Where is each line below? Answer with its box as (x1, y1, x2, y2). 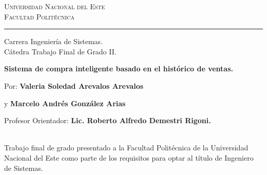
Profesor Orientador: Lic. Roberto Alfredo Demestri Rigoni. (4, 115, 211, 126)
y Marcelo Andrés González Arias (4, 98, 126, 108)
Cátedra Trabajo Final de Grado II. (4, 46, 117, 56)
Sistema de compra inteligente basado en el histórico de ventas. (4, 63, 233, 74)
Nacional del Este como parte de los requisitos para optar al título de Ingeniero (4, 152, 254, 163)
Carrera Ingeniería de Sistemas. (4, 36, 103, 47)
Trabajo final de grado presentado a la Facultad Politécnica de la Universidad (4, 142, 249, 153)
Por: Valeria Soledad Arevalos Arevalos (4, 80, 144, 91)
